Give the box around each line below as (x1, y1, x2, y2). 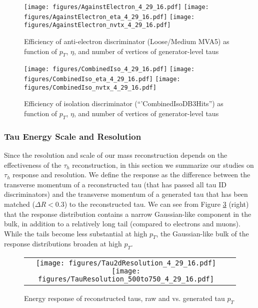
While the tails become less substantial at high (4, 228, 147, 238)
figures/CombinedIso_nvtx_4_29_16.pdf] (24, 84, 156, 91)
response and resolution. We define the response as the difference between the (12, 169, 250, 180)
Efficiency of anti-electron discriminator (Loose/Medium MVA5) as (24, 36, 229, 46)
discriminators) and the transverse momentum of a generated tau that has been (4, 189, 248, 199)
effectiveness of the (4, 159, 61, 170)
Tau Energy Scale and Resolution (4, 130, 141, 142)
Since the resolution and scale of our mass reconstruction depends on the (4, 149, 227, 160)
